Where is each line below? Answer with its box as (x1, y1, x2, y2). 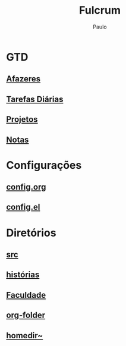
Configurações (6, 158, 82, 172)
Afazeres (6, 74, 41, 84)
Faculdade (6, 290, 46, 300)
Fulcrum (79, 4, 121, 17)
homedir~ (6, 331, 43, 341)
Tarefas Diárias (6, 94, 64, 104)
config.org (6, 182, 46, 192)
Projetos (6, 114, 38, 125)
